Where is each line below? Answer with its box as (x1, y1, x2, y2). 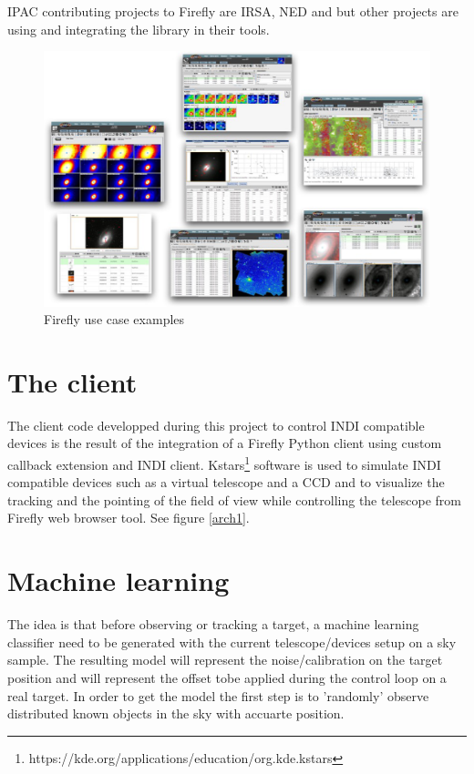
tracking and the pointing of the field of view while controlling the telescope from (7, 490, 461, 509)
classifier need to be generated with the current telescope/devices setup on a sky (7, 632, 457, 651)
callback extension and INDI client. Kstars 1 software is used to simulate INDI (7, 453, 441, 474)
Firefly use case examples (44, 310, 185, 329)
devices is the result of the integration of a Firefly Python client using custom (7, 433, 442, 453)
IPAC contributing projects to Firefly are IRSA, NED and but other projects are (7, 2, 459, 20)
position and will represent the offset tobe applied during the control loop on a (7, 667, 447, 687)
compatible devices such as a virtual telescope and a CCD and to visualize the (7, 473, 445, 492)
